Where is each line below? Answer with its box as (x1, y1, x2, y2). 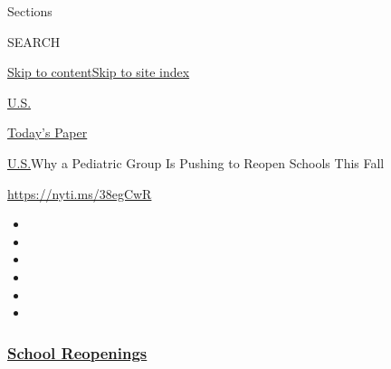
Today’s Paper (7, 123, 88, 142)
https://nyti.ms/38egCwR (7, 184, 152, 203)
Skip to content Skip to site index (7, 62, 190, 81)
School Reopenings (7, 341, 148, 364)
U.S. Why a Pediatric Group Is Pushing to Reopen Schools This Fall (7, 153, 385, 172)
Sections (7, 2, 52, 20)
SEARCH (7, 32, 61, 51)
